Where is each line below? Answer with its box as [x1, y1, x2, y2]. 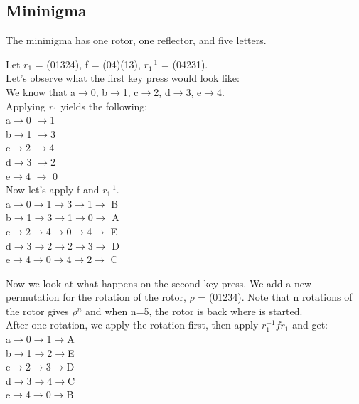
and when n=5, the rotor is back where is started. [85, 303, 303, 318]
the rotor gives [6, 303, 69, 318]
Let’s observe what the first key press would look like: [6, 70, 240, 85]
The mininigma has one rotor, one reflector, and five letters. [6, 33, 267, 48]
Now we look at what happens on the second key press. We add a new [6, 275, 312, 290]
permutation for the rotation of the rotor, [6, 289, 186, 304]
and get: [292, 317, 328, 332]
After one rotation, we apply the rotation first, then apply [6, 317, 259, 332]
